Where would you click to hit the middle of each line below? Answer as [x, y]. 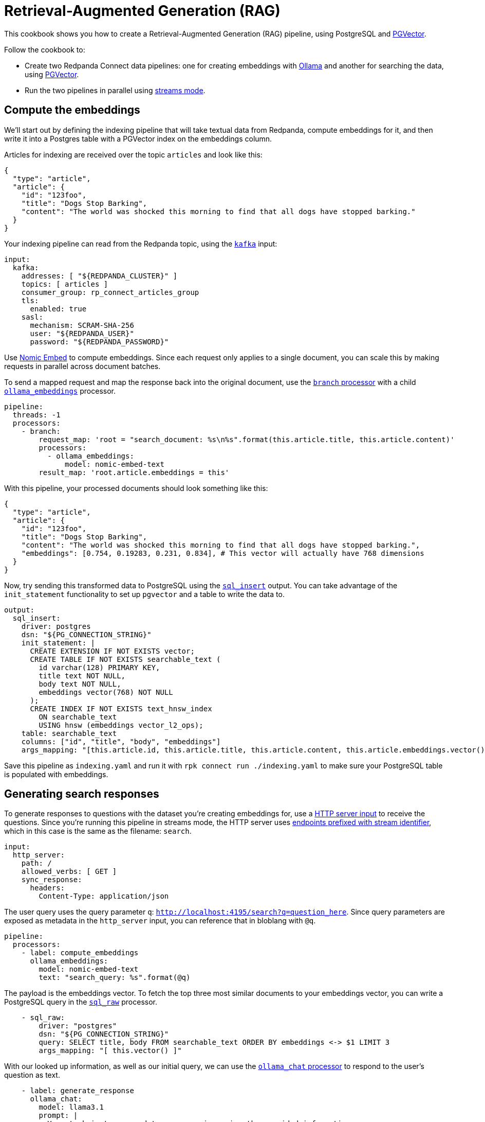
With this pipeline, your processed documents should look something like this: [136, 488]
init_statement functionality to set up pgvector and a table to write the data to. [144, 594]
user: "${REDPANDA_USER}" [82, 333]
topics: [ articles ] [65, 284]
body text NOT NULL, [80, 684]
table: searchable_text [69, 733]
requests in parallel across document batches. [82, 366]
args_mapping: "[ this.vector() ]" [110, 1051]
